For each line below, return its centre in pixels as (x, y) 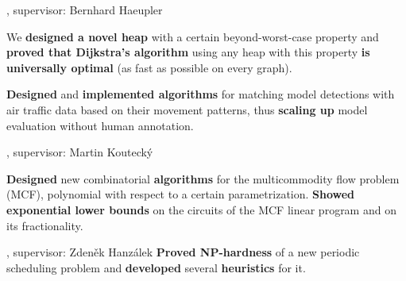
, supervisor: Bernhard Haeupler (85, 10)
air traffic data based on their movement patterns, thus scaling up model (187, 109)
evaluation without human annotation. (100, 125)
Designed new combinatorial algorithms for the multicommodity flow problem (203, 178)
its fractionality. (45, 225)
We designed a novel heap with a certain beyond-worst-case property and (193, 36)
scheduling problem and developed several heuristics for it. (156, 267)
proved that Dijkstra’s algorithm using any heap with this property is (188, 52)
